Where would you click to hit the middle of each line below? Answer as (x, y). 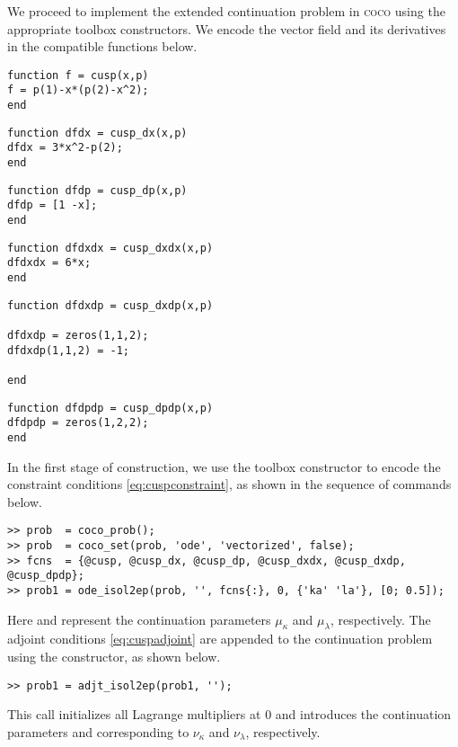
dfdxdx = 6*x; (49, 263)
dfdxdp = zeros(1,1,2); (78, 335)
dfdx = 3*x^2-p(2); (65, 148)
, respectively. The (380, 619)
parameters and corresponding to (98, 731)
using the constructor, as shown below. (114, 657)
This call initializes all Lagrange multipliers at (134, 714)
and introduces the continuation (363, 714)
